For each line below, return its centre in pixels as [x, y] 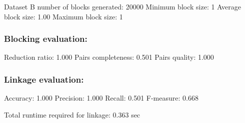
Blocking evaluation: [46, 39]
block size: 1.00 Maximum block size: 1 [63, 16]
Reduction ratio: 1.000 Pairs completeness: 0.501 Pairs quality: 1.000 [109, 57]
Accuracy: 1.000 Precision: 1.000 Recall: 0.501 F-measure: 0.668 [101, 98]
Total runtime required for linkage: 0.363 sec [72, 114]
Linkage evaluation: [44, 79]
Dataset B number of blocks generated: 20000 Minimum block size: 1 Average [122, 6]
